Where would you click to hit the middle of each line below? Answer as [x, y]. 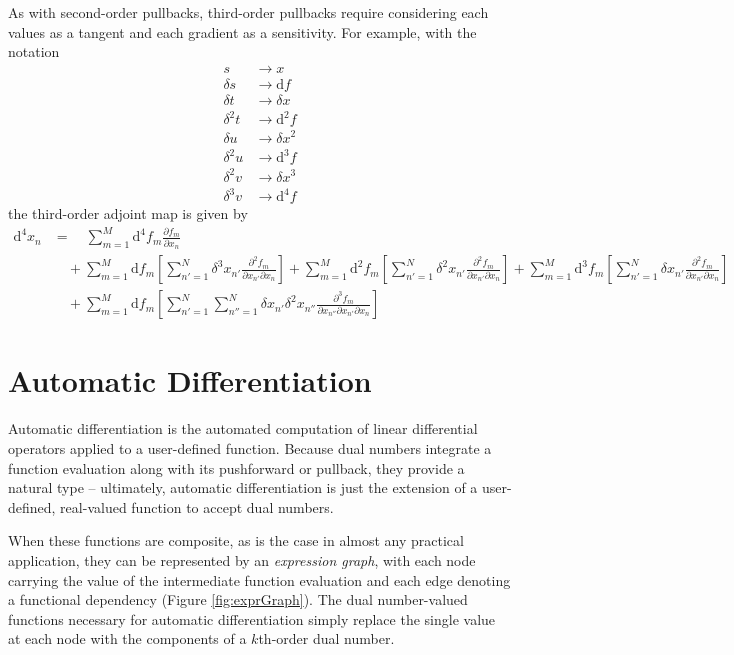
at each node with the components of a [127, 638]
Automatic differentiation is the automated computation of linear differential [243, 428]
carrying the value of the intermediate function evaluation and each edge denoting [259, 579]
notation [34, 51]
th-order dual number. [326, 638]
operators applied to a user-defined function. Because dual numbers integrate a [250, 447]
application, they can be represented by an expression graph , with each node [242, 559]
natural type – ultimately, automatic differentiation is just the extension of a [243, 487]
